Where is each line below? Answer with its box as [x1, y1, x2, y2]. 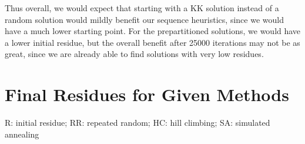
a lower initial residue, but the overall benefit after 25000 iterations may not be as [5, 36, 300, 48]
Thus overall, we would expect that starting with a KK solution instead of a [5, 2, 279, 14]
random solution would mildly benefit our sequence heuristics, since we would [5, 13, 284, 25]
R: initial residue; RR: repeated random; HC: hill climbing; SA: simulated [5, 116, 270, 129]
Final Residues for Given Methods [5, 82, 289, 106]
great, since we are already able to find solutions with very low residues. [5, 48, 264, 60]
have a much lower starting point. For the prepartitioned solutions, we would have [5, 25, 301, 37]
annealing [5, 128, 39, 140]
